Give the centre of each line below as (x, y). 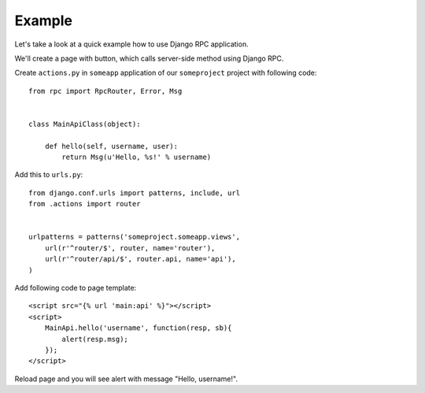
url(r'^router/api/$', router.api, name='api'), (140, 259)
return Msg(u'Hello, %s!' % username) (137, 157)
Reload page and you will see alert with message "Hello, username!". (126, 379)
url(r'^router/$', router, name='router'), (130, 248)
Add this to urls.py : (49, 175)
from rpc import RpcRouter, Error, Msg (105, 91)
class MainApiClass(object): (85, 124)
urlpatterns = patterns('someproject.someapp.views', (134, 237)
